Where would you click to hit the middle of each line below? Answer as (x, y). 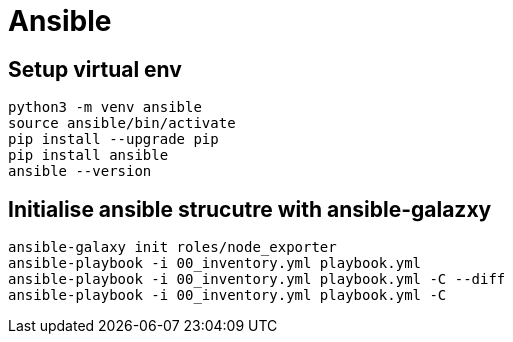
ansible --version (80, 171)
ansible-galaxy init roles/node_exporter (172, 247)
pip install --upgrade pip (113, 139)
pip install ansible (88, 155)
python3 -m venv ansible (105, 107)
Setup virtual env (95, 69)
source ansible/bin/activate (122, 123)
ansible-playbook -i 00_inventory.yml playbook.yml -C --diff (257, 279)
